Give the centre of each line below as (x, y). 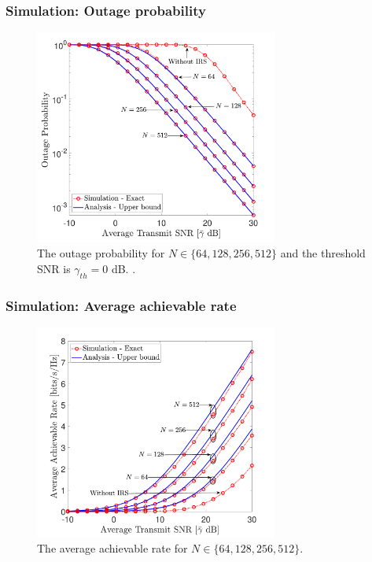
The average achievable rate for (112, 548)
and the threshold (323, 253)
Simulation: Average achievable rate (121, 305)
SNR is (54, 269)
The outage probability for (101, 253)
